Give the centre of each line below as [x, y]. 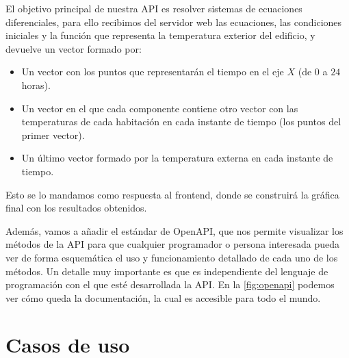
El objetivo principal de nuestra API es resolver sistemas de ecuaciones [154, 8]
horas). [36, 85]
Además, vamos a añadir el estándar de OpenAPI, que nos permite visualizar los [174, 230]
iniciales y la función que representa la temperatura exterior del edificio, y [160, 35]
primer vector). [53, 135]
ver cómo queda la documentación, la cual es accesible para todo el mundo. [163, 297]
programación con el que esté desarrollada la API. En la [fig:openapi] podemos [170, 284]
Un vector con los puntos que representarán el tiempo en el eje [153, 72]
